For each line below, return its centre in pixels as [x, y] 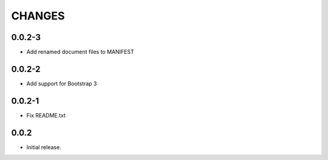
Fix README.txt [46, 115]
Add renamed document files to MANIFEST [80, 52]
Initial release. [44, 147]
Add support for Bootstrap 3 [62, 83]
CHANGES [38, 16]
